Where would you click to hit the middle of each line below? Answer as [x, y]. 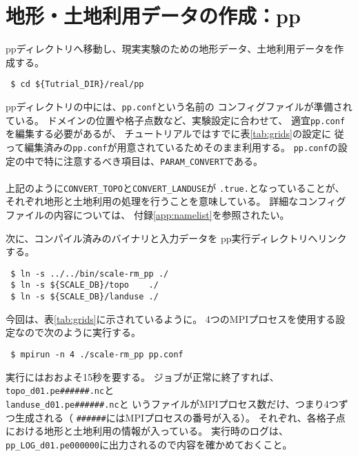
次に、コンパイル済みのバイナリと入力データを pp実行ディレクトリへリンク [176, 238]
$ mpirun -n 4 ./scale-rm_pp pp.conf [97, 354]
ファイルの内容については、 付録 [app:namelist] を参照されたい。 [148, 215]
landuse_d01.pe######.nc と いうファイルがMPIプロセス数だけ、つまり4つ [172, 403]
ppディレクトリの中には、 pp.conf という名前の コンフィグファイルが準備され [179, 106]
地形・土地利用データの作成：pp [153, 16]
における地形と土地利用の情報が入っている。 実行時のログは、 [147, 431]
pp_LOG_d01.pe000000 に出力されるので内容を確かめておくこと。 [149, 444]
